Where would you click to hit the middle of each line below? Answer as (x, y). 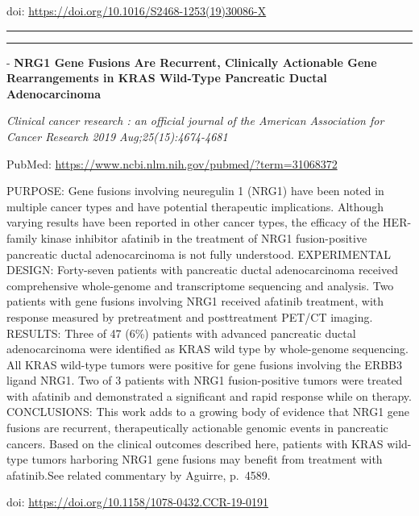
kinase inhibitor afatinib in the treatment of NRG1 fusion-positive (204, 237)
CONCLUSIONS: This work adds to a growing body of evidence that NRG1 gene (208, 412)
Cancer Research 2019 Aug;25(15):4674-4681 (117, 136)
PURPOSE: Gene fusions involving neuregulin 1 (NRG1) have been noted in (195, 191)
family (22, 237)
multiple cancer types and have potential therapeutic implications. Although (195, 206)
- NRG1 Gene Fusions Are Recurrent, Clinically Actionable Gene (192, 62)
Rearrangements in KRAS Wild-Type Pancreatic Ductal (167, 78)
